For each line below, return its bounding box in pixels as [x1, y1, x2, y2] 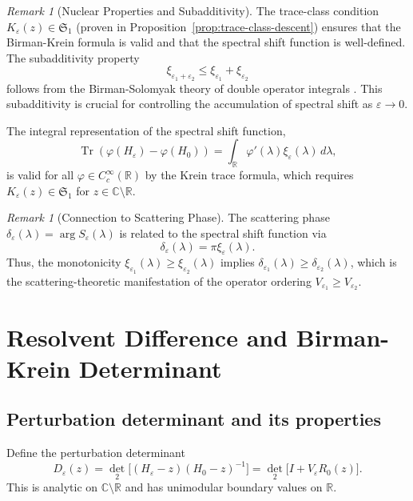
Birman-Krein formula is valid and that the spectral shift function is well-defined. [6, 34, 406, 50]
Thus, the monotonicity [6, 254, 121, 271]
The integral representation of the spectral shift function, [6, 122, 286, 138]
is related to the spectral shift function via [119, 224, 327, 241]
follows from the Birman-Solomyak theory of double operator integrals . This [6, 79, 383, 96]
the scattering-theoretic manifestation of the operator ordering [6, 272, 312, 289]
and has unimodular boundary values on [125, 479, 323, 495]
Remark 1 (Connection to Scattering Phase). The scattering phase [6, 209, 330, 226]
